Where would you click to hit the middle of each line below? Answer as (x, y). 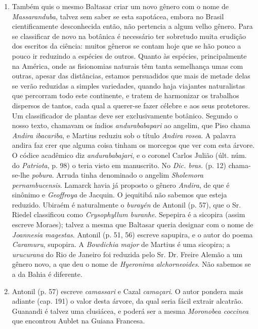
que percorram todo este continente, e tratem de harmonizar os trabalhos (125, 95)
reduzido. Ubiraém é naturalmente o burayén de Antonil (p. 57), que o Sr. (126, 204)
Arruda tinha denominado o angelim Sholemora (130, 175)
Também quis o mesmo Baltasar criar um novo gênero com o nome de (120, 6)
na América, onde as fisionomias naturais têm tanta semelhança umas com (127, 66)
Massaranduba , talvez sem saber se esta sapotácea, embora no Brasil (118, 16)
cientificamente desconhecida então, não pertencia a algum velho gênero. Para (132, 26)
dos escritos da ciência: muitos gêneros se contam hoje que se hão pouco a (126, 46)
